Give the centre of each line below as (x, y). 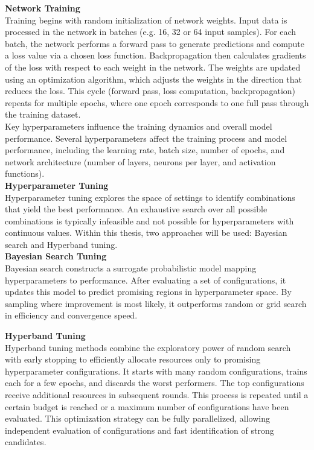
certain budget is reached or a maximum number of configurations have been (147, 406)
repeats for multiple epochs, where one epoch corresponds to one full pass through (157, 102)
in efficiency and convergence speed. (71, 315)
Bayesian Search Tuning (56, 256)
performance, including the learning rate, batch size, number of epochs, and (145, 150)
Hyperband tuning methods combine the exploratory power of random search (148, 347)
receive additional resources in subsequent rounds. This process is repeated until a (157, 395)
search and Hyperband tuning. (61, 244)
